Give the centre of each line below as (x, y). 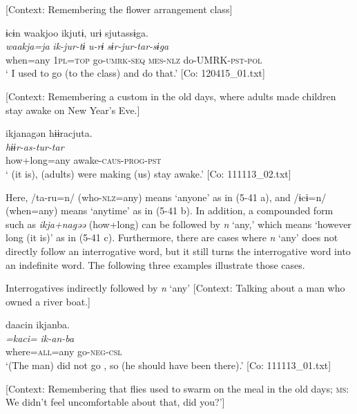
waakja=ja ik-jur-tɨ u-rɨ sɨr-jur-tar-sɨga (87, 46)
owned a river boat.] (48, 301)
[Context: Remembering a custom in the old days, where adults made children (171, 96)
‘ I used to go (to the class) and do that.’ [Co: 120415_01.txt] (135, 73)
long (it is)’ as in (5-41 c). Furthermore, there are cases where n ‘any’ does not (172, 237)
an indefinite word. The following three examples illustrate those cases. (155, 264)
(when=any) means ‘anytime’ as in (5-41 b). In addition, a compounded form (170, 210)
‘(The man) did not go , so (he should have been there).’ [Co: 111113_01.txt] (168, 365)
